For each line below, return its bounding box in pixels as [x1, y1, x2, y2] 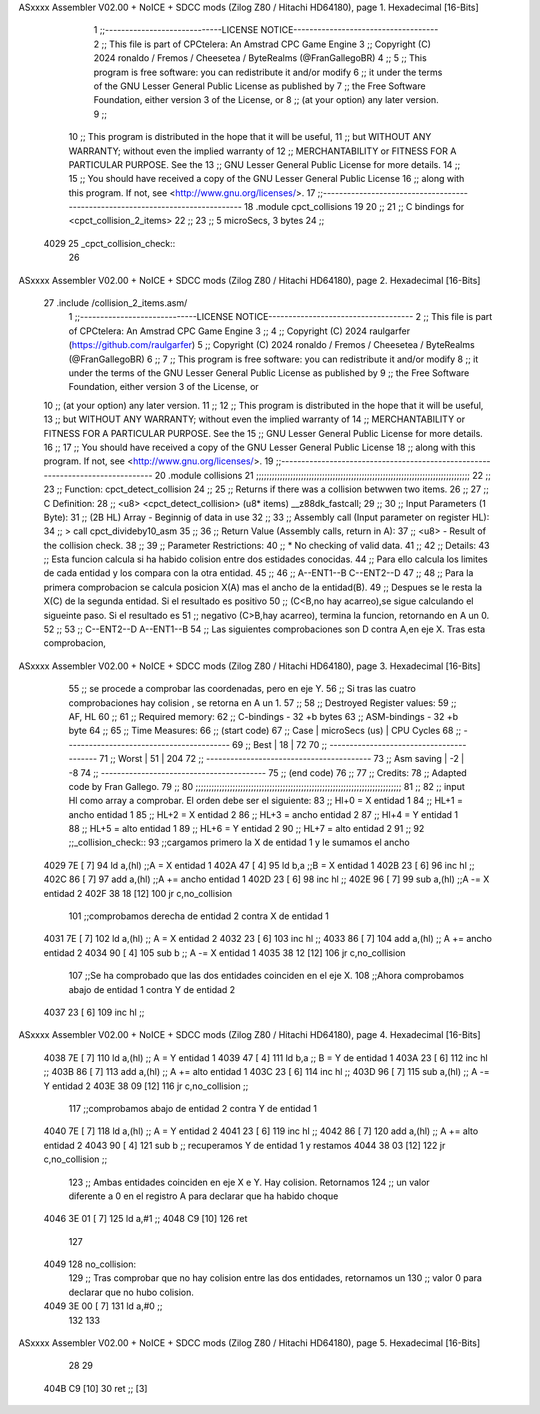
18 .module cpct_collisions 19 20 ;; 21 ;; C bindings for [243, 201, 465, 213]
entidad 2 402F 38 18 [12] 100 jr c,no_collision [43, 887, 233, 899]
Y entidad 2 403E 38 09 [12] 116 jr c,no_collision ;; [43, 1080, 249, 1092]
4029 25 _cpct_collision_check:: [43, 237, 176, 249]
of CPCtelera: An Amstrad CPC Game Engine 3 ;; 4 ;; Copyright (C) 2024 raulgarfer [68, 325, 410, 337]
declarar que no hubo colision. [68, 1286, 194, 1298]
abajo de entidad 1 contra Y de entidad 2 [68, 983, 236, 995]
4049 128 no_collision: [43, 1258, 137, 1270]
